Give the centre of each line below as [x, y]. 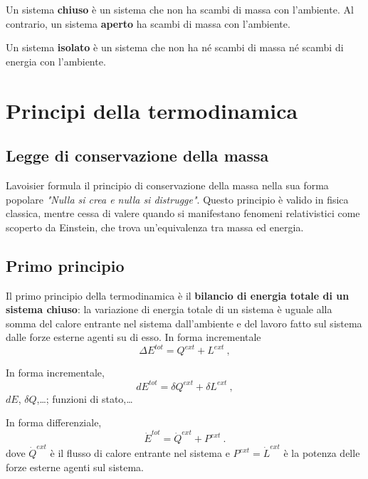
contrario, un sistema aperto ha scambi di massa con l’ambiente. [148, 23]
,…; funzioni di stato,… [85, 398]
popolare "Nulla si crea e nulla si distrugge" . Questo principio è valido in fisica [177, 199]
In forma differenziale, [54, 422]
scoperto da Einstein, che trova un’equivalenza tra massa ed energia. [155, 227]
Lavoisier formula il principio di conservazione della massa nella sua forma [167, 185]
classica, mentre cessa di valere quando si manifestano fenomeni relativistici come [183, 213]
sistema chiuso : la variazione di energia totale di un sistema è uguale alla [169, 309]
